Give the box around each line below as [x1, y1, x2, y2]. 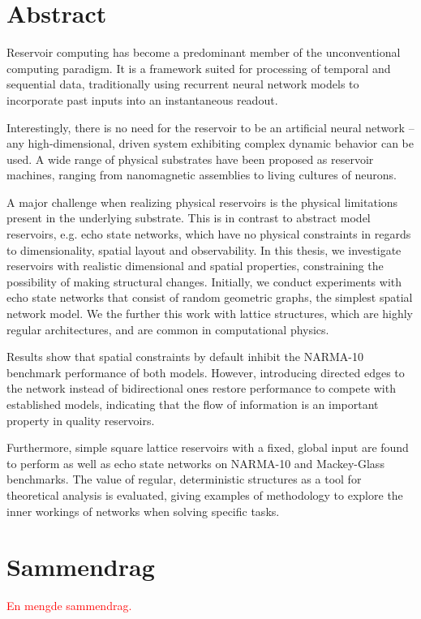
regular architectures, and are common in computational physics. [6, 320, 329, 337]
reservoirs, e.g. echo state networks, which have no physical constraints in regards [6, 226, 411, 243]
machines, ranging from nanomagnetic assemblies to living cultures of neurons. [6, 166, 397, 183]
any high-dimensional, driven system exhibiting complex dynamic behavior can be [6, 135, 415, 152]
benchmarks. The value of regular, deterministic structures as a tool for [6, 471, 362, 488]
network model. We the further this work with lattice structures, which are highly [6, 305, 414, 322]
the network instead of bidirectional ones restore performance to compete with [6, 380, 396, 397]
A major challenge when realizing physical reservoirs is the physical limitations [6, 193, 398, 210]
